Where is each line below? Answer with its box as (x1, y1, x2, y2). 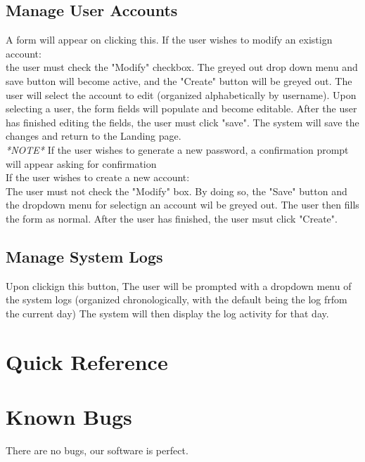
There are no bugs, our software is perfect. (6, 443, 188, 457)
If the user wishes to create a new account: (6, 170, 190, 185)
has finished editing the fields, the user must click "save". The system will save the (6, 114, 359, 129)
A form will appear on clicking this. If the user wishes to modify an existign (6, 32, 333, 47)
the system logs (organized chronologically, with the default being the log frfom (6, 292, 347, 307)
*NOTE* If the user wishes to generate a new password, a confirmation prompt (6, 142, 349, 157)
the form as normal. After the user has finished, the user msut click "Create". (6, 211, 338, 225)
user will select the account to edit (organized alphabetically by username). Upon (6, 87, 357, 102)
